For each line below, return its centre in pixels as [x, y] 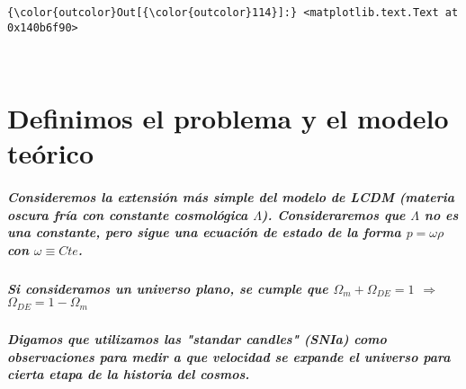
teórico [50, 153]
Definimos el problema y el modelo [228, 118]
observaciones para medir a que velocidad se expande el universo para [229, 356]
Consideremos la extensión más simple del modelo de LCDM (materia [231, 197]
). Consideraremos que [333, 214]
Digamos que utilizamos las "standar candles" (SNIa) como [197, 339]
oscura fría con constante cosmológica [128, 214]
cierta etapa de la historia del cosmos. [129, 374]
